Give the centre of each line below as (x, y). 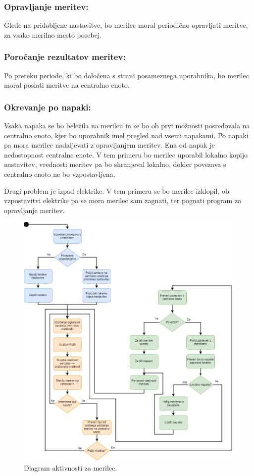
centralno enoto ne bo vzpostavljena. (60, 174)
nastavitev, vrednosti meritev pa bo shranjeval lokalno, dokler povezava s (115, 164)
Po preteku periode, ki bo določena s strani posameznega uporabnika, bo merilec (127, 75)
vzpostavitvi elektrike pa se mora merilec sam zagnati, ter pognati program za (123, 200)
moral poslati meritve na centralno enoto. (67, 85)
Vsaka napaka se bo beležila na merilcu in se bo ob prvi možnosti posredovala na (127, 126)
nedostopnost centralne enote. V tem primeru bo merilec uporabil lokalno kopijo (126, 154)
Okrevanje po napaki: (48, 107)
